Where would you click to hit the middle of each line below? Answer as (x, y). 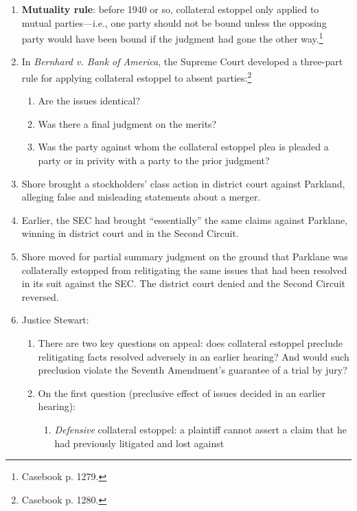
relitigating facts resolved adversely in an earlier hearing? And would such (194, 356)
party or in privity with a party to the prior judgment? (154, 160)
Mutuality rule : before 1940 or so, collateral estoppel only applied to (170, 9)
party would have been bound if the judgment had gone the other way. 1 (172, 37)
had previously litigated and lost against (139, 443)
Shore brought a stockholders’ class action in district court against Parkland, (183, 183)
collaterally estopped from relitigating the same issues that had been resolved (184, 270)
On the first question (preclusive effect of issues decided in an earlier (182, 393)
